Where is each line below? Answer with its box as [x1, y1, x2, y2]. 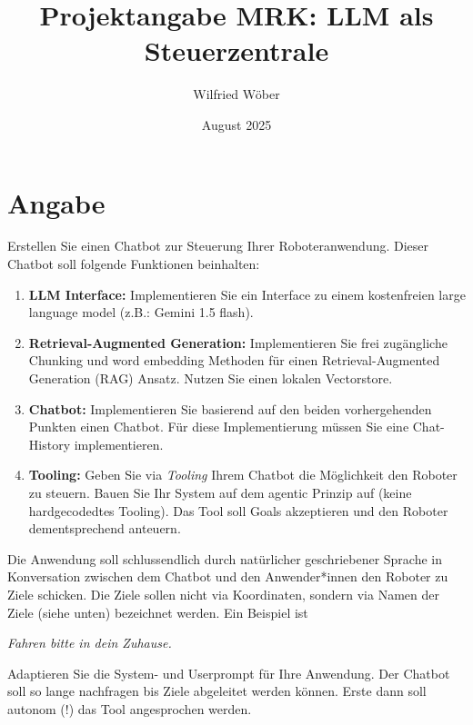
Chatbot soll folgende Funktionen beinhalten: [7, 254, 260, 273]
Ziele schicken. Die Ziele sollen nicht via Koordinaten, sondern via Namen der [7, 584, 439, 603]
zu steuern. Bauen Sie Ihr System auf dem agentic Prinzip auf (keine [28, 482, 412, 502]
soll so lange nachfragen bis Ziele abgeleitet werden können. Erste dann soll [7, 681, 427, 700]
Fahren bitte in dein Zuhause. [7, 633, 172, 652]
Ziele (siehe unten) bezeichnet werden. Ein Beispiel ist [7, 602, 308, 621]
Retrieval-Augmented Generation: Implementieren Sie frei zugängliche [28, 333, 448, 352]
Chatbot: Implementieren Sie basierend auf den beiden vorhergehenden [28, 399, 432, 418]
